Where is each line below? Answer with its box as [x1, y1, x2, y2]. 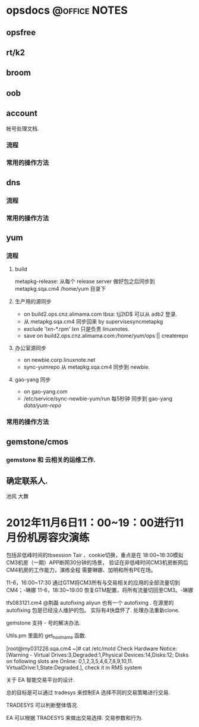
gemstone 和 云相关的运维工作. [6, 455, 96, 464]
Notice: [159, 645, 178, 653]
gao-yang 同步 [14, 376, 51, 383]
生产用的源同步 [14, 298, 52, 305]
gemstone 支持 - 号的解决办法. [6, 619, 81, 626]
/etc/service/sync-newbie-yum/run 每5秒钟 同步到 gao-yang [23, 395, 173, 402]
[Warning [6, 651, 29, 658]
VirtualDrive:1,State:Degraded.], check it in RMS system [6, 664, 143, 671]
